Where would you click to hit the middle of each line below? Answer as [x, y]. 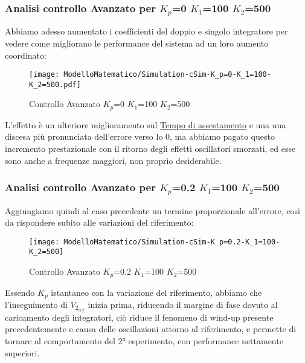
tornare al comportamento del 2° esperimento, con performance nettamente [144, 341]
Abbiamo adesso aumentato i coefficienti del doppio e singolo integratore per [146, 31]
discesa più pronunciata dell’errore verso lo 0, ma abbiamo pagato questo [140, 136]
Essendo [20, 292]
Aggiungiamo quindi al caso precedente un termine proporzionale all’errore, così [152, 210]
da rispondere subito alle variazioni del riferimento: [99, 222]
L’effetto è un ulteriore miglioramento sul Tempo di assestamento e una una [146, 124]
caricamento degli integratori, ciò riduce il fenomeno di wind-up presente [139, 317]
